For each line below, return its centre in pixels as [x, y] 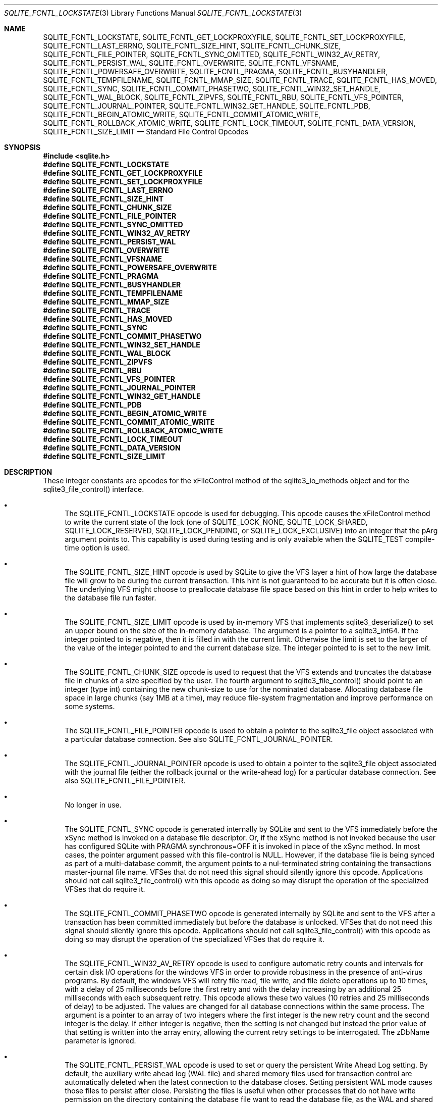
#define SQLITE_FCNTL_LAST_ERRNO [108, 190]
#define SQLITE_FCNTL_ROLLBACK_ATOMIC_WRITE [133, 431]
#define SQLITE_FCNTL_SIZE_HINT [103, 199]
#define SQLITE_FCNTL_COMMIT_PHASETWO [122, 336]
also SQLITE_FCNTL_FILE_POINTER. [125, 781]
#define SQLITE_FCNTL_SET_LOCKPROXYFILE [123, 182]
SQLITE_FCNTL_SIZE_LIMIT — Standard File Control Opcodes [146, 132]
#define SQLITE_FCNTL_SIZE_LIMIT [104, 456]
